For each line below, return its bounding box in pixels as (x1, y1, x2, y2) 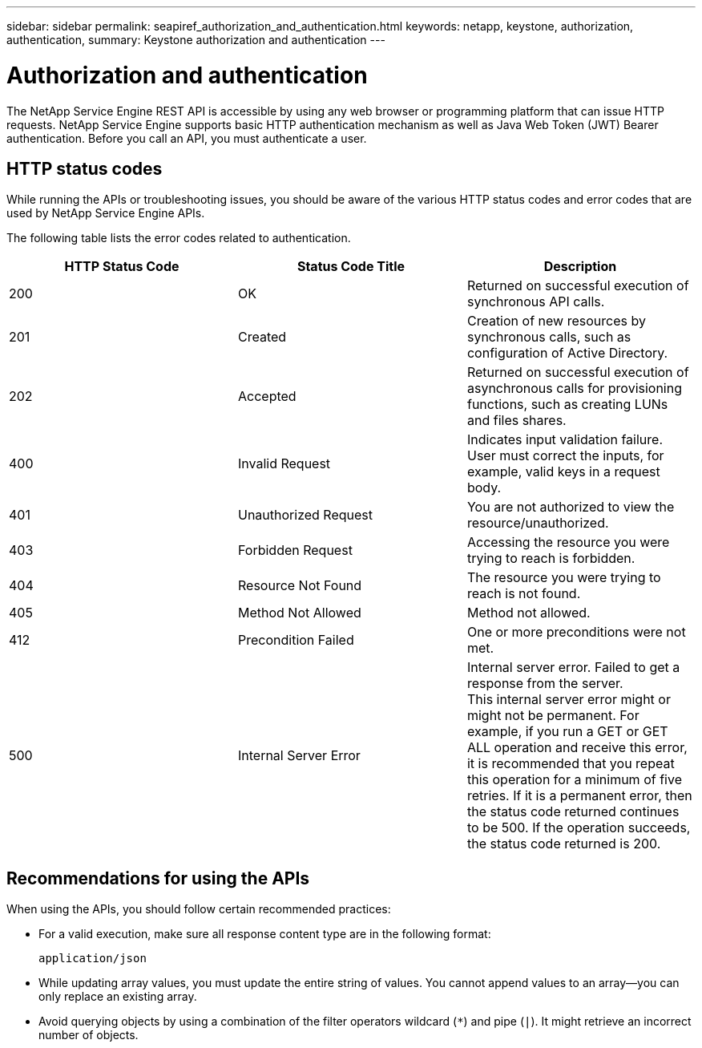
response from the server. (466, 675, 623, 692)
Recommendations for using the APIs (6, 868, 310, 888)
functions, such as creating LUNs (466, 396, 668, 413)
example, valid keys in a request (466, 463, 660, 480)
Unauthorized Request (237, 507, 373, 524)
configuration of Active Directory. (466, 345, 668, 362)
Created (237, 329, 287, 346)
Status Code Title (297, 258, 405, 275)
